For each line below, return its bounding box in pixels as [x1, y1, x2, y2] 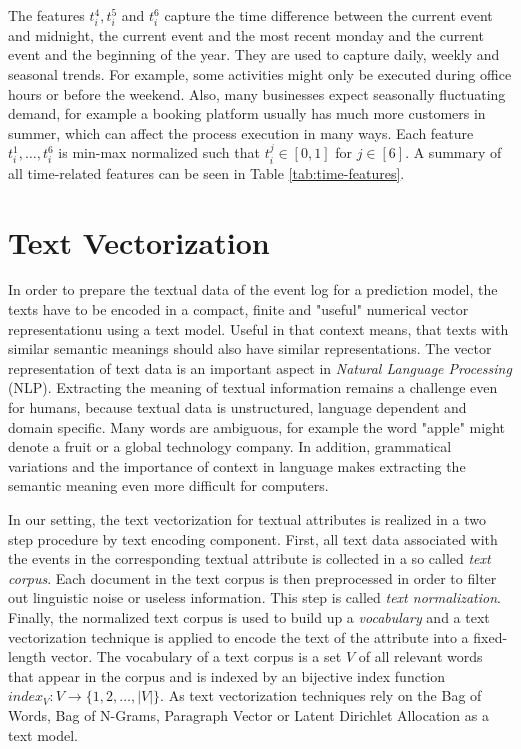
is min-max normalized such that [58, 142, 260, 163]
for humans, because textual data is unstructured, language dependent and [8, 397, 467, 417]
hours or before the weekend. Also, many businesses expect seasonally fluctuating [8, 83, 506, 104]
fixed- [473, 626, 508, 647]
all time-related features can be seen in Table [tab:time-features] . [8, 162, 405, 183]
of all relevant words [358, 646, 483, 667]
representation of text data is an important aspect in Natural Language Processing [8, 357, 512, 378]
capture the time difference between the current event [164, 5, 493, 25]
